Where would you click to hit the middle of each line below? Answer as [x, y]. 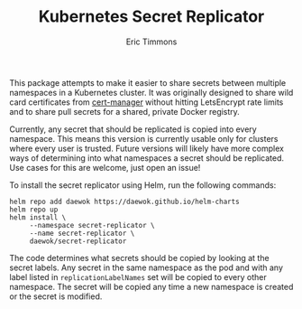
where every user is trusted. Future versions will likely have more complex [146, 148]
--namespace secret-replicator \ [92, 225]
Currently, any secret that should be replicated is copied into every [133, 129]
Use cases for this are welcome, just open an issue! [105, 167]
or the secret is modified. [56, 296]
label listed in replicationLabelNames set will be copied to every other [138, 276]
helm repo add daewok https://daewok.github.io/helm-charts [125, 201]
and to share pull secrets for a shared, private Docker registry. [125, 111]
